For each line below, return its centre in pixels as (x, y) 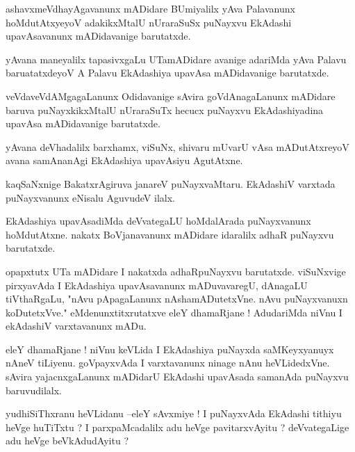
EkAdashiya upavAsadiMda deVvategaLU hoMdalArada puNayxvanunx (158, 221)
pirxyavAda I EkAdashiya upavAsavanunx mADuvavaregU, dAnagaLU (157, 285)
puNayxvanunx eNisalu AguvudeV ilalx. (90, 197)
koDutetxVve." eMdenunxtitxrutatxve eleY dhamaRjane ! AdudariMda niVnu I (174, 312)
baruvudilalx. (34, 390)
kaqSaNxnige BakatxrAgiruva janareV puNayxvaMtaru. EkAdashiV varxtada (171, 183)
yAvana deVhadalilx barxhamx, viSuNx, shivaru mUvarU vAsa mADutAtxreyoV (177, 146)
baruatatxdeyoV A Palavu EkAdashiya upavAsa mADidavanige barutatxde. (167, 73)
